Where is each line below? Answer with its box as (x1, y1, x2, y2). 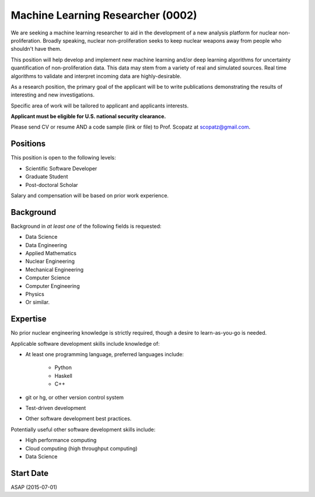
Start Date (10, 468, 49, 478)
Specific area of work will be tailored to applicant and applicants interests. (10, 102, 189, 109)
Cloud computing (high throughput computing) (25, 444, 138, 452)
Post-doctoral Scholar (25, 181, 78, 188)
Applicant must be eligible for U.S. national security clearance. (10, 113, 166, 120)
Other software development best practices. (25, 415, 132, 422)
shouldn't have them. (10, 46, 62, 53)
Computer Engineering (25, 282, 80, 289)
